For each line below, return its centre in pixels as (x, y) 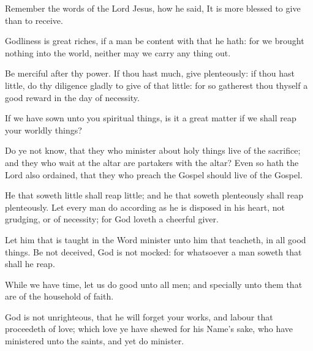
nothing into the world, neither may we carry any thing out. (118, 52)
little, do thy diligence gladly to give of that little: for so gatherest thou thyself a (156, 85)
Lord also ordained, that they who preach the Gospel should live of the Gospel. (154, 174)
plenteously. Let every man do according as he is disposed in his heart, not (145, 207)
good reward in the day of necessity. (72, 97)
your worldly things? (43, 130)
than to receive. (34, 20)
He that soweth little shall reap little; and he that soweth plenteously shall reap (154, 195)
